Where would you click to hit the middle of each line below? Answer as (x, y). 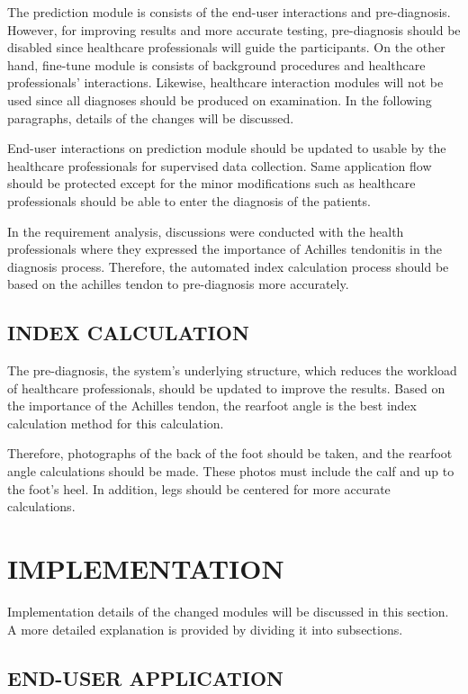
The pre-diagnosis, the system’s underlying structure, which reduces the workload (232, 370)
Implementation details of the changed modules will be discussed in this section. (228, 611)
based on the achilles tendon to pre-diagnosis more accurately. (178, 284)
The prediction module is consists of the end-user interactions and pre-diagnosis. (229, 12)
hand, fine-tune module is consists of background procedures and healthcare (216, 64)
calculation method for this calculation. (116, 423)
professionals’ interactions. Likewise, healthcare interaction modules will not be (225, 82)
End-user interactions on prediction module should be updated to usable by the (227, 148)
